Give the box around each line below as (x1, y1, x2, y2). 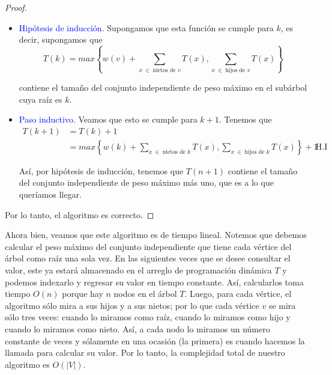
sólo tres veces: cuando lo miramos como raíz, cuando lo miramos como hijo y (5, 311, 291, 323)
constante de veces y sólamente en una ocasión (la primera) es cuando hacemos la (5, 334, 305, 347)
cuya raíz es (19, 93, 62, 105)
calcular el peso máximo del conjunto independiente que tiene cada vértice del (5, 240, 292, 252)
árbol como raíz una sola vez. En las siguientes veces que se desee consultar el (5, 252, 291, 264)
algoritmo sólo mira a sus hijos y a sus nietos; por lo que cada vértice (5, 299, 259, 311)
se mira (268, 299, 296, 311)
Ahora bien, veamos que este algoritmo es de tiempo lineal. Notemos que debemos (5, 228, 307, 241)
